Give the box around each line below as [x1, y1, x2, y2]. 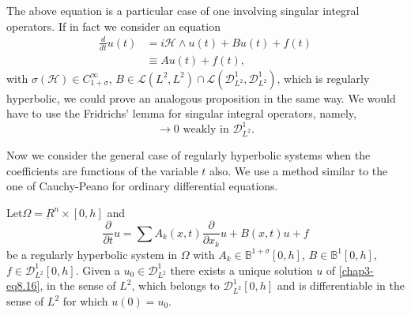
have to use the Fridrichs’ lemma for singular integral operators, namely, [6, 105, 356, 122]
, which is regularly [277, 69, 370, 86]
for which [62, 293, 108, 309]
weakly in [183, 124, 229, 136]
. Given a [75, 261, 120, 278]
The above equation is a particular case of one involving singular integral [6, 2, 360, 18]
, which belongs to [131, 277, 220, 294]
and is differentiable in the [277, 277, 405, 294]
